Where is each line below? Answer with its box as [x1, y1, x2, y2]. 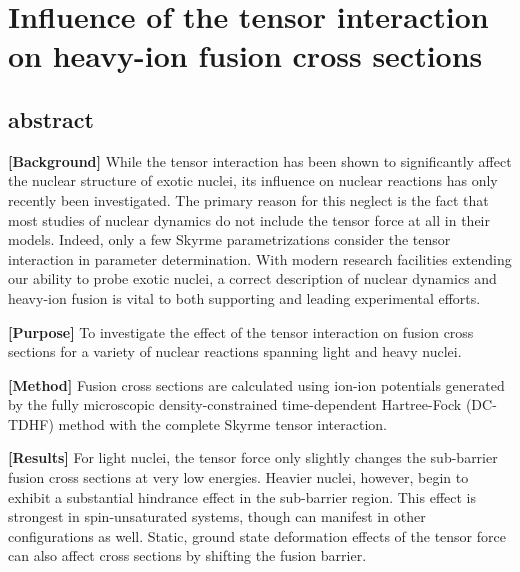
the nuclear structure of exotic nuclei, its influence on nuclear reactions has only [8, 170, 498, 191]
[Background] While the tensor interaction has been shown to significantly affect [8, 150, 512, 171]
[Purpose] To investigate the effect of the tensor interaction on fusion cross [8, 321, 474, 342]
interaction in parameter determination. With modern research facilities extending [8, 248, 512, 269]
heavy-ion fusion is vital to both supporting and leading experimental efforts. [8, 287, 481, 308]
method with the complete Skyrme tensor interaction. [58, 413, 387, 434]
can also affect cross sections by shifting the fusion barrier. [8, 545, 367, 566]
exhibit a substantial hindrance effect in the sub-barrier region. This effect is [8, 486, 477, 507]
